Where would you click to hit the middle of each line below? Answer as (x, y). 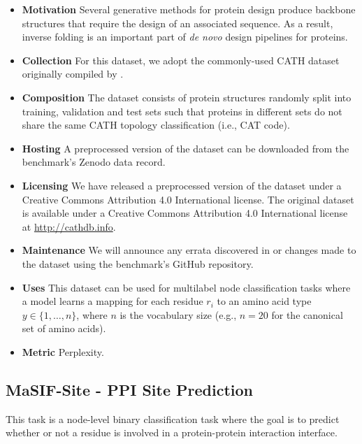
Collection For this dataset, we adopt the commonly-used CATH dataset (181, 60)
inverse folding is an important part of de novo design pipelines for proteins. (185, 37)
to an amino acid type (264, 301)
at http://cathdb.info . (69, 226)
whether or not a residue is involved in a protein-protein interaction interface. (172, 432)
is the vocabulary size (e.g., (178, 314)
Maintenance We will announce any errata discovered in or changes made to (189, 250)
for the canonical (307, 314)
